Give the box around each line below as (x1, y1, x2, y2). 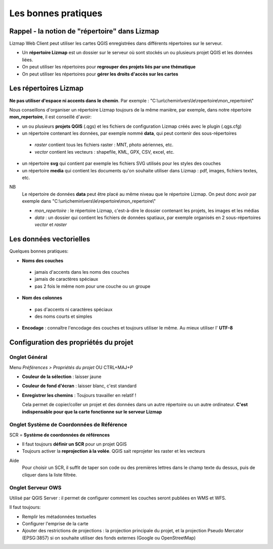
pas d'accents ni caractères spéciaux (34, 306, 113, 312)
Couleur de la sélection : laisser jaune (22, 373, 102, 380)
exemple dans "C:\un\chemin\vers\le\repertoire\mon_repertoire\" (22, 198, 156, 204)
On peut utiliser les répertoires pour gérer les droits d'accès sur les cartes (22, 71, 178, 77)
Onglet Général (9, 354, 48, 361)
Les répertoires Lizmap (9, 84, 83, 93)
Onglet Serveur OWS (9, 484, 62, 491)
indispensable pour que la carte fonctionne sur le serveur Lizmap (22, 409, 162, 415)
